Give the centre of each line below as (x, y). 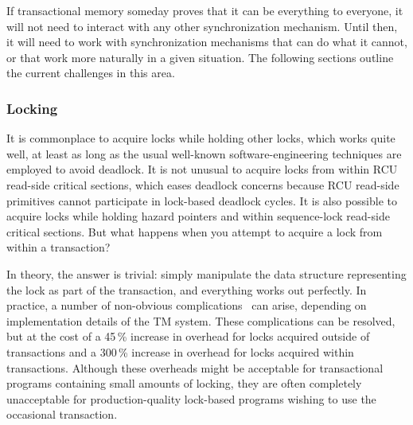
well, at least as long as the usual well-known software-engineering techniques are (204, 153)
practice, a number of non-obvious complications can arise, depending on (187, 305)
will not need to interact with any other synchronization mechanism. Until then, (202, 26)
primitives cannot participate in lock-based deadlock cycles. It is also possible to (202, 200)
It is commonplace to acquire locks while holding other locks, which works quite (201, 138)
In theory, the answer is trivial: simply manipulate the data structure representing (206, 273)
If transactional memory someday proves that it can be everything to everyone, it (205, 10)
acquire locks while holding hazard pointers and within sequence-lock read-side (198, 216)
